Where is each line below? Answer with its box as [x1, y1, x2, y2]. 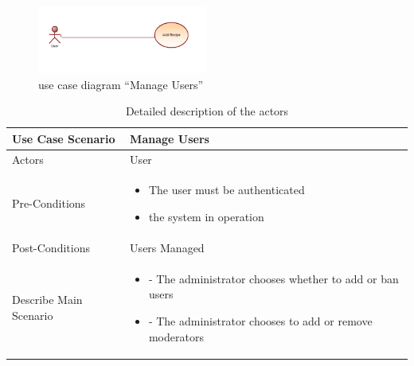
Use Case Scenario [12, 130, 115, 146]
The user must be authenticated [148, 181, 305, 198]
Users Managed [130, 239, 205, 255]
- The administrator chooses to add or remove [148, 312, 373, 329]
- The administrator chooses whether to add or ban [148, 270, 399, 286]
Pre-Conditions [12, 195, 86, 212]
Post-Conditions [12, 239, 90, 255]
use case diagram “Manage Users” [38, 76, 204, 92]
